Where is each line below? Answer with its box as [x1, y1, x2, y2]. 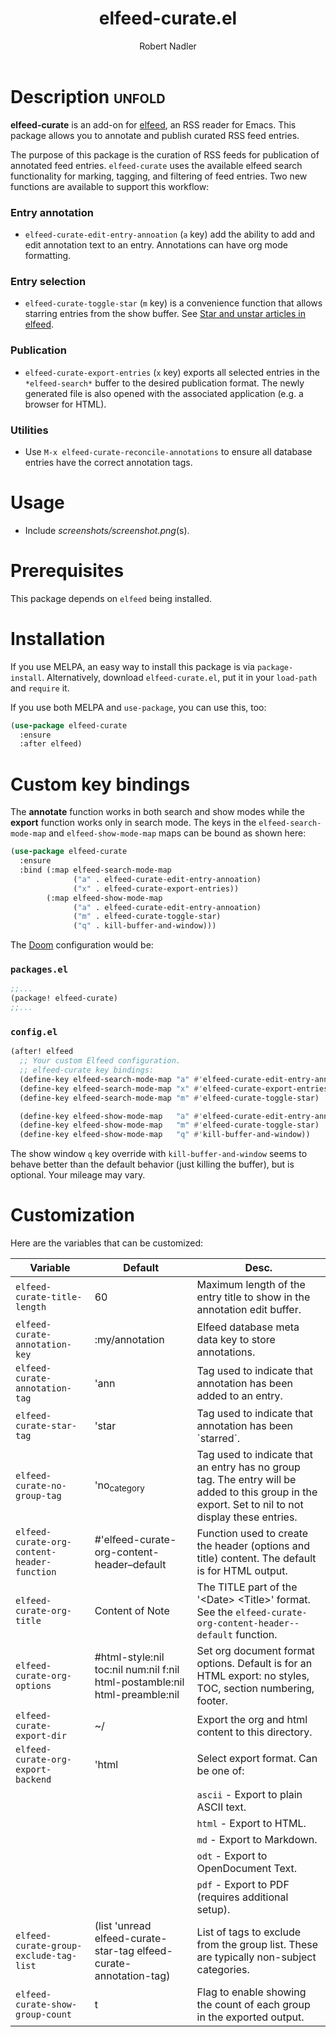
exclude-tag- [15, 1950, 78, 1962]
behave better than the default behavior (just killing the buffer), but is [10, 1158, 295, 1171]
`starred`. [196, 1432, 241, 1446]
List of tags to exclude [196, 1925, 302, 1939]
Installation [10, 627, 106, 650]
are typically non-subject [196, 1950, 317, 1964]
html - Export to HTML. [196, 1817, 307, 1831]
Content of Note [94, 1604, 170, 1618]
